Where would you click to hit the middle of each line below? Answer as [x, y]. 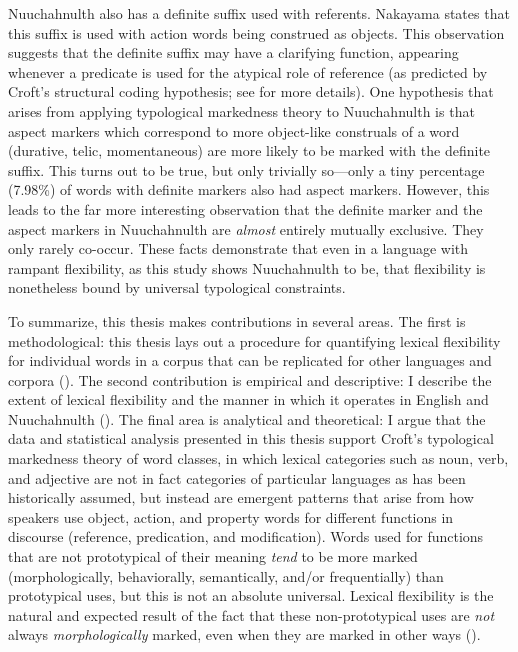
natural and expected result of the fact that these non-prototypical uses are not [251, 614]
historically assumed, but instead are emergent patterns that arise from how [241, 497]
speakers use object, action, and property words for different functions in [231, 516]
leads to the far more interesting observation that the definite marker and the [245, 208]
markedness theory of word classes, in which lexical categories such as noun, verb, [258, 458]
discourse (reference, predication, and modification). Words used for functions [246, 536]
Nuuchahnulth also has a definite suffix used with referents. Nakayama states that [259, 13]
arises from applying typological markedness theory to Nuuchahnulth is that [241, 110]
